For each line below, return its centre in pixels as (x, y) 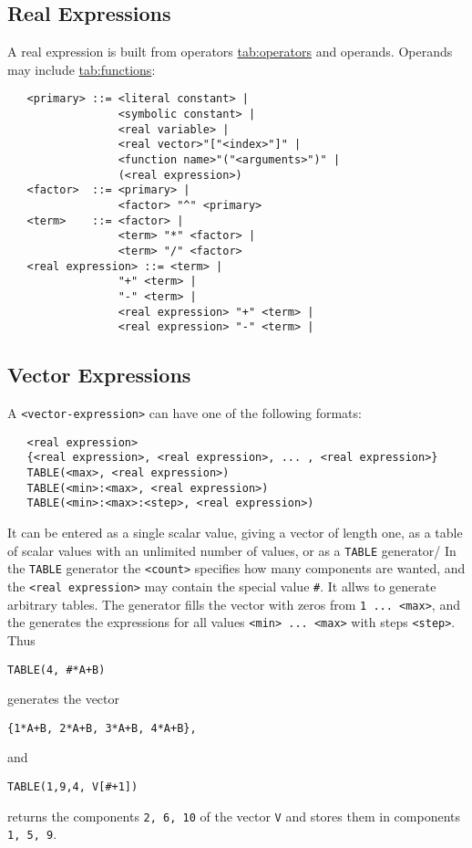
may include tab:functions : (82, 69)
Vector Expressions (99, 375)
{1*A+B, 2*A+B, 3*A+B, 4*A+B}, (102, 728)
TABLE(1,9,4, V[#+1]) (73, 787)
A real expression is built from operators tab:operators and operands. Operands (230, 52)
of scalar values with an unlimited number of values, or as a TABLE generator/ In (232, 550)
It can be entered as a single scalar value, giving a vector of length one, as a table (235, 533)
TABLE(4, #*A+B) (56, 670)
